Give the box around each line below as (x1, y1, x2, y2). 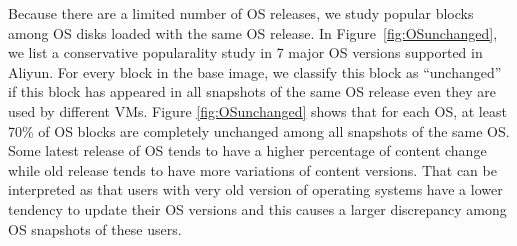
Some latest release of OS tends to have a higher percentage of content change (8, 140, 487, 161)
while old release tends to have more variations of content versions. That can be (8, 159, 497, 180)
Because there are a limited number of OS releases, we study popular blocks (8, 3, 474, 23)
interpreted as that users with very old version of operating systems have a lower (8, 179, 503, 200)
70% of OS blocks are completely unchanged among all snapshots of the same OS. (8, 120, 510, 141)
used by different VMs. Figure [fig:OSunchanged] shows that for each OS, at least (8, 100, 507, 121)
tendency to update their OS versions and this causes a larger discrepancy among (8, 198, 507, 219)
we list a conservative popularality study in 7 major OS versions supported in (8, 42, 483, 63)
